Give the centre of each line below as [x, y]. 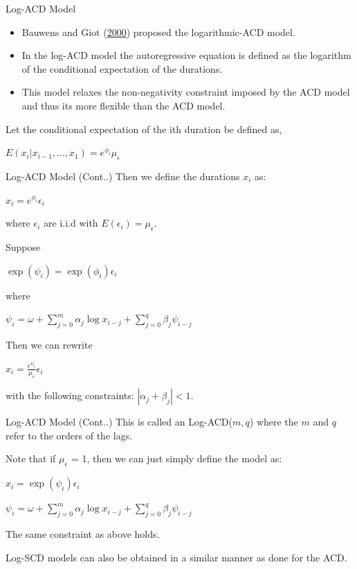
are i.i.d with [71, 223]
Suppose [23, 246]
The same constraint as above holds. [83, 534]
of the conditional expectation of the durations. [122, 68]
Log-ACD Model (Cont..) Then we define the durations [123, 176]
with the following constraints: [70, 395]
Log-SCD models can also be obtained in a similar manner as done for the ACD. [176, 557]
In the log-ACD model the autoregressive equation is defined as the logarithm [186, 55]
